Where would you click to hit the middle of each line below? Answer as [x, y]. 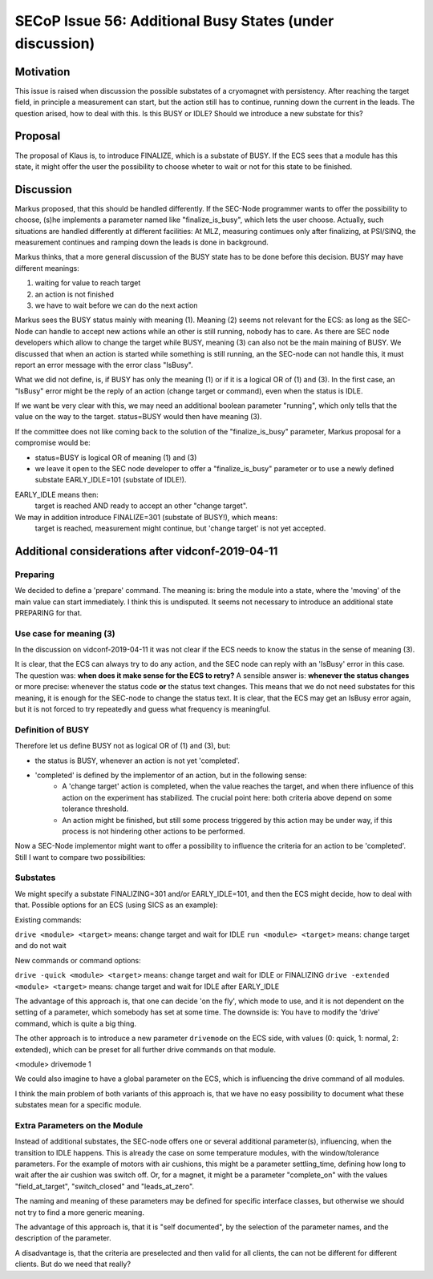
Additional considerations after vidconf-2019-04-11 [146, 551]
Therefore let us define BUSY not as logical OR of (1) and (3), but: [123, 746]
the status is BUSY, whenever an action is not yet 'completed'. [138, 761]
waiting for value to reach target [88, 283]
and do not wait [41, 946]
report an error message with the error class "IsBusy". [104, 365]
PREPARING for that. [49, 612]
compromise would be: [53, 443]
